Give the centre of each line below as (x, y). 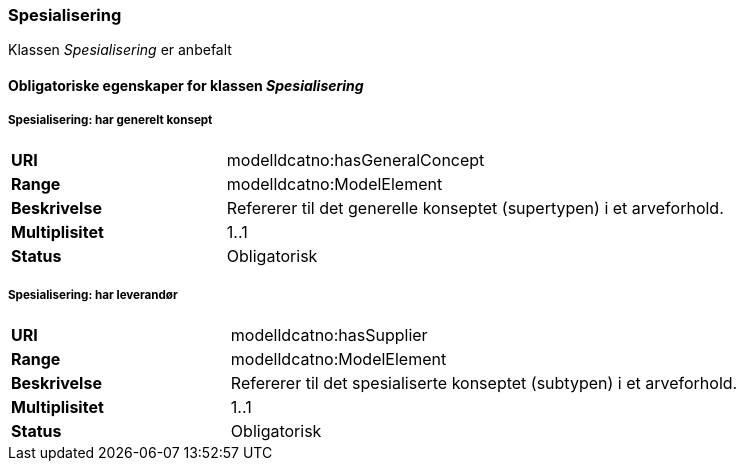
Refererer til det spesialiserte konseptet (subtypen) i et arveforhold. (484, 382)
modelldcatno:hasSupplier (329, 334)
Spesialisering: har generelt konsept (110, 120)
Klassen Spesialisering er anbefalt (120, 50)
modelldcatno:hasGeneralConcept (355, 159)
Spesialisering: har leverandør (93, 295)
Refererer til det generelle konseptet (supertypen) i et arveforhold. (475, 207)
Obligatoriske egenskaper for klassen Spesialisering (186, 85)
